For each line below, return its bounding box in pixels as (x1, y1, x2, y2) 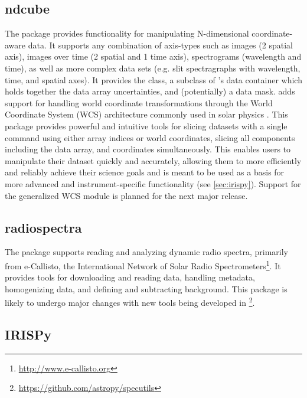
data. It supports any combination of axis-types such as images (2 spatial (28, 38, 293, 51)
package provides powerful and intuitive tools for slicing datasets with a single (5, 119, 288, 132)
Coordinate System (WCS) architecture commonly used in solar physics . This (5, 108, 288, 120)
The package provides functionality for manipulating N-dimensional (5, 27, 249, 40)
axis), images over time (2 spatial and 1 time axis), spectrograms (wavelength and (5, 50, 302, 63)
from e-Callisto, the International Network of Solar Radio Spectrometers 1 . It (5, 257, 281, 272)
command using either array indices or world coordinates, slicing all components (5, 131, 295, 143)
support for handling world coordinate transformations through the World (5, 96, 273, 109)
